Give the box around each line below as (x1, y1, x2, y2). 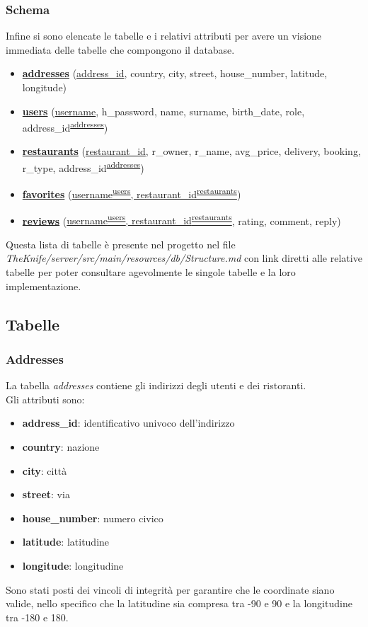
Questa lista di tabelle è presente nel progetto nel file (6, 236, 236, 251)
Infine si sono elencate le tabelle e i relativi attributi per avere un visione (6, 28, 322, 43)
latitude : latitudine (22, 534, 110, 549)
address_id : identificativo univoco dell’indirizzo (22, 415, 235, 430)
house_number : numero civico (22, 510, 163, 525)
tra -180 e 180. (6, 609, 69, 624)
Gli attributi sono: (6, 391, 85, 406)
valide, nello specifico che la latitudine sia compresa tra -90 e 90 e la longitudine (6, 596, 352, 611)
